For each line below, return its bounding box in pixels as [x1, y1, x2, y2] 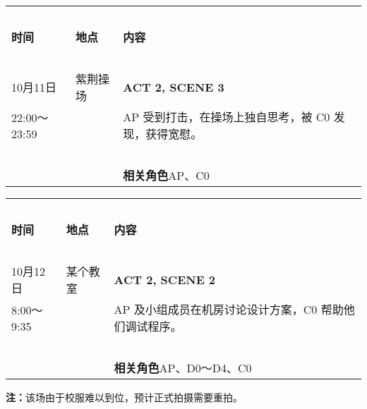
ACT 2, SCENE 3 [123, 78, 224, 95]
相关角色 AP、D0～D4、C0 [114, 360, 252, 376]
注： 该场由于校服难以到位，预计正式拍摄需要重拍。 [6, 390, 243, 404]
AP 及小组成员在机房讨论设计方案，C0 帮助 [114, 301, 344, 317]
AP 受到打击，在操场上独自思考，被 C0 [123, 109, 330, 125]
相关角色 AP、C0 [123, 167, 210, 183]
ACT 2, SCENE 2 [114, 271, 216, 288]
